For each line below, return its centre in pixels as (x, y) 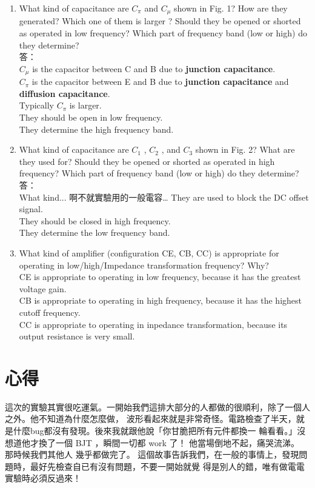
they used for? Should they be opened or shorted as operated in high (147, 161)
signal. (31, 209)
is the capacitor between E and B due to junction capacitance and (160, 82)
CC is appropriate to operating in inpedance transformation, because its (153, 324)
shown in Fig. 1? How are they (231, 8)
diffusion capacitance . (65, 93)
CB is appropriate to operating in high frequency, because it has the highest (160, 300)
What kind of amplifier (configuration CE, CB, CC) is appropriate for (149, 253)
